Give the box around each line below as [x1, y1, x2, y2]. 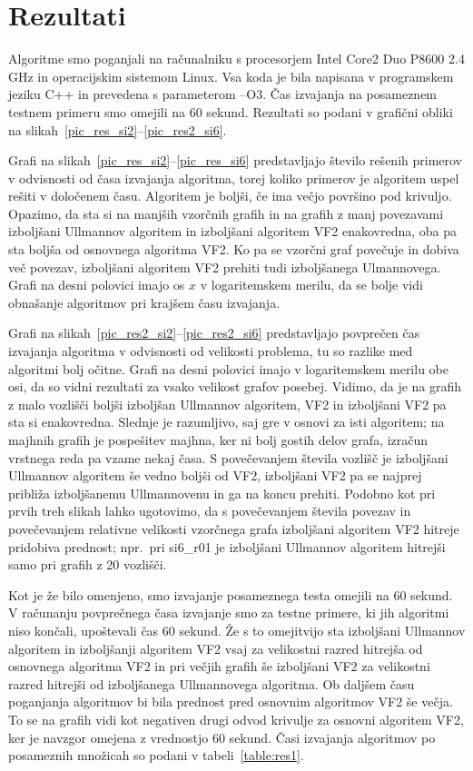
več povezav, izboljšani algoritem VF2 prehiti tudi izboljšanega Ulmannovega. [8, 257, 441, 276]
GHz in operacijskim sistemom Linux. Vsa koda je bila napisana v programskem [8, 66, 454, 85]
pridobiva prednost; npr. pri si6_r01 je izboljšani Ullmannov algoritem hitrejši [8, 537, 446, 556]
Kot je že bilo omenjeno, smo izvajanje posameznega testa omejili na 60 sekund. [8, 585, 453, 604]
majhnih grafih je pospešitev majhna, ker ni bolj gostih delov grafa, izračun [8, 430, 429, 449]
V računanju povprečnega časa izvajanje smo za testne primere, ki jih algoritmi [8, 603, 449, 622]
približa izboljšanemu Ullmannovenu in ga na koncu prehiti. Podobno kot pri [8, 483, 436, 502]
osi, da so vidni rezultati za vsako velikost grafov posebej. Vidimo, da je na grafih [8, 377, 462, 396]
